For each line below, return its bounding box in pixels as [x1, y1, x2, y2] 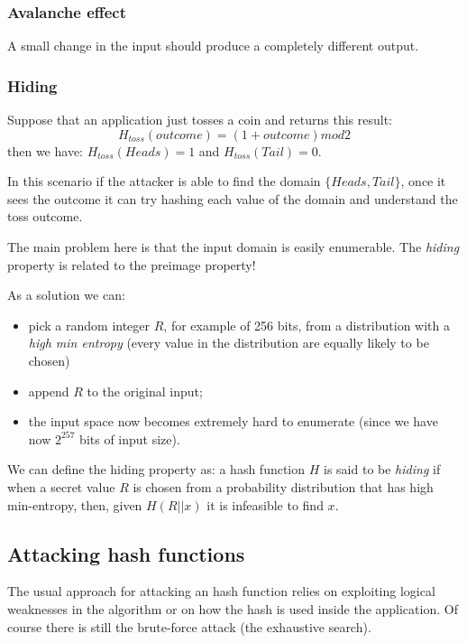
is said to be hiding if [324, 460, 441, 479]
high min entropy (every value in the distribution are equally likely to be [28, 333, 429, 352]
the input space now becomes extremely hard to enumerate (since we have [28, 412, 438, 431]
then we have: [7, 141, 83, 160]
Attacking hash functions [7, 539, 245, 567]
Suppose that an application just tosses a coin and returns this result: [7, 110, 392, 129]
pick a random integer [28, 315, 151, 334]
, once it [400, 172, 446, 191]
